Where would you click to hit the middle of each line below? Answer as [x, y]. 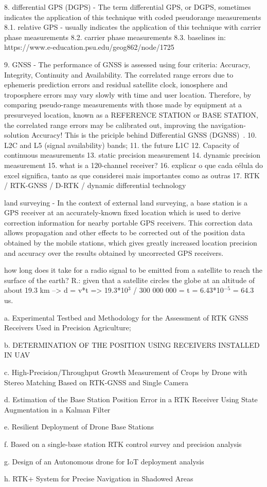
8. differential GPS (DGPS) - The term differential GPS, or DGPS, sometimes [128, 7]
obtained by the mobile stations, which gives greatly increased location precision [131, 243]
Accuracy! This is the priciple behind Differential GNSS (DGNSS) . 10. [144, 135]
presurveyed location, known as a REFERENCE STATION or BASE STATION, [131, 114]
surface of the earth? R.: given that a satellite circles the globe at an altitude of [130, 280]
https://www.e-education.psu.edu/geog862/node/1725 [89, 47]
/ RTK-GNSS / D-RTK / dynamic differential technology [95, 185]
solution [17, 135]
